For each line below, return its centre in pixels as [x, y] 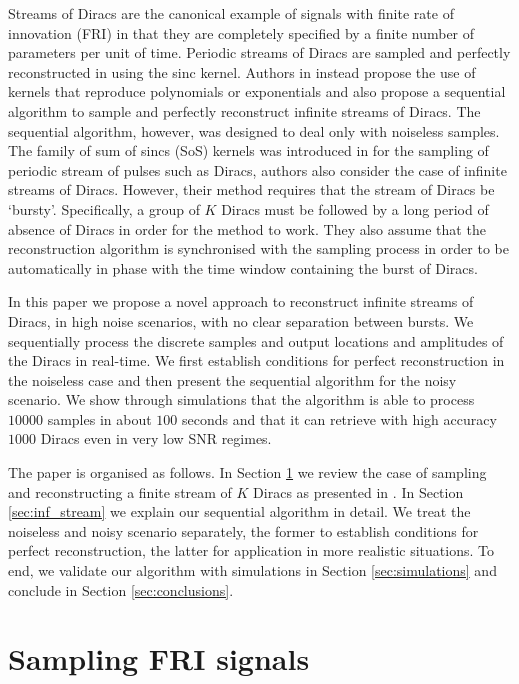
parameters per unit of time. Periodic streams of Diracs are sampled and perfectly [259, 52]
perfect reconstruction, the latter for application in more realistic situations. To [251, 550]
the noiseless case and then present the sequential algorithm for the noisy [232, 379]
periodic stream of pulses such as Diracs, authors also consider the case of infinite [257, 169]
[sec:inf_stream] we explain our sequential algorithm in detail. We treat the [239, 511]
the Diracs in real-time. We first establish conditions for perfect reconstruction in [256, 360]
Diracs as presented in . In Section [358, 491]
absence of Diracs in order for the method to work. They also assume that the [247, 228]
